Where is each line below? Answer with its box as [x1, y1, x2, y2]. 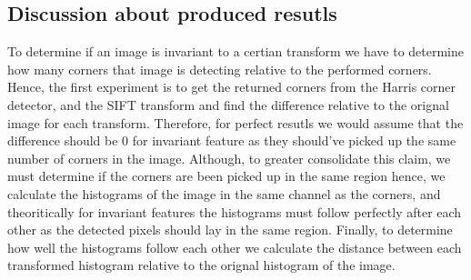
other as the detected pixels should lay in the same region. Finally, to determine [7, 220, 453, 239]
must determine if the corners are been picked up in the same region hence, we [7, 166, 446, 185]
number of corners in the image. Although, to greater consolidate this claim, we [7, 148, 451, 167]
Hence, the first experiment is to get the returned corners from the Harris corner [7, 77, 456, 96]
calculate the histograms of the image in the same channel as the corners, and [7, 184, 441, 203]
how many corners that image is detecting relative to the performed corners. [7, 59, 432, 78]
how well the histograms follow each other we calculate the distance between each [7, 237, 462, 256]
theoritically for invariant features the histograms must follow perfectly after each [7, 202, 462, 221]
